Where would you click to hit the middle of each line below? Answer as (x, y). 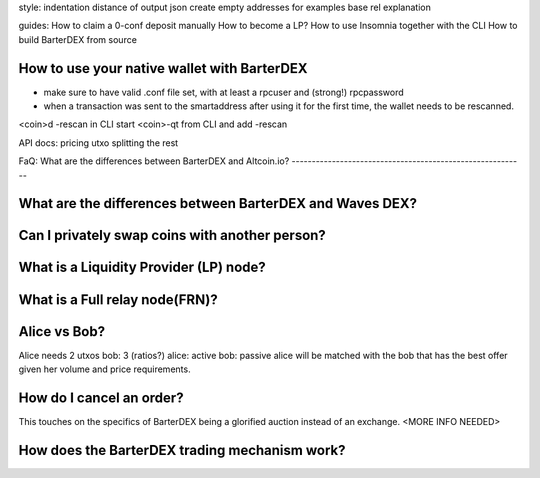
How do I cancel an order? (101, 397)
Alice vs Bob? (61, 331)
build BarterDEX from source (77, 39)
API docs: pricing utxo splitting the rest (98, 142)
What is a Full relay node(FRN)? (118, 299)
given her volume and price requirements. (104, 369)
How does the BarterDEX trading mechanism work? (182, 450)
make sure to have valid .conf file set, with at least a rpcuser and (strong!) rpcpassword (223, 92)
